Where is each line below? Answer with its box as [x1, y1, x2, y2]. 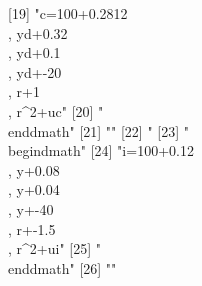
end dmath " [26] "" [8, 257, 117, 278]
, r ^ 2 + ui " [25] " [8, 238, 102, 259]
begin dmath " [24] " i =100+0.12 [8, 140, 194, 161]
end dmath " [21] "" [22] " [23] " [8, 120, 189, 141]
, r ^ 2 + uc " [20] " [8, 100, 104, 121]
